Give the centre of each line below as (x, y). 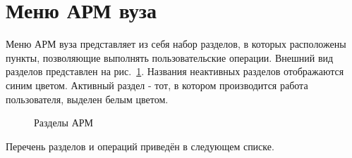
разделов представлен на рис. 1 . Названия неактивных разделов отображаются (175, 71)
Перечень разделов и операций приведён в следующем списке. (140, 146)
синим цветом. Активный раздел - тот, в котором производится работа (157, 85)
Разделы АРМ (64, 123)
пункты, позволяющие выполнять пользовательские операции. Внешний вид (170, 57)
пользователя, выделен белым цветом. (87, 99)
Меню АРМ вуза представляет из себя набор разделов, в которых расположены (176, 44)
